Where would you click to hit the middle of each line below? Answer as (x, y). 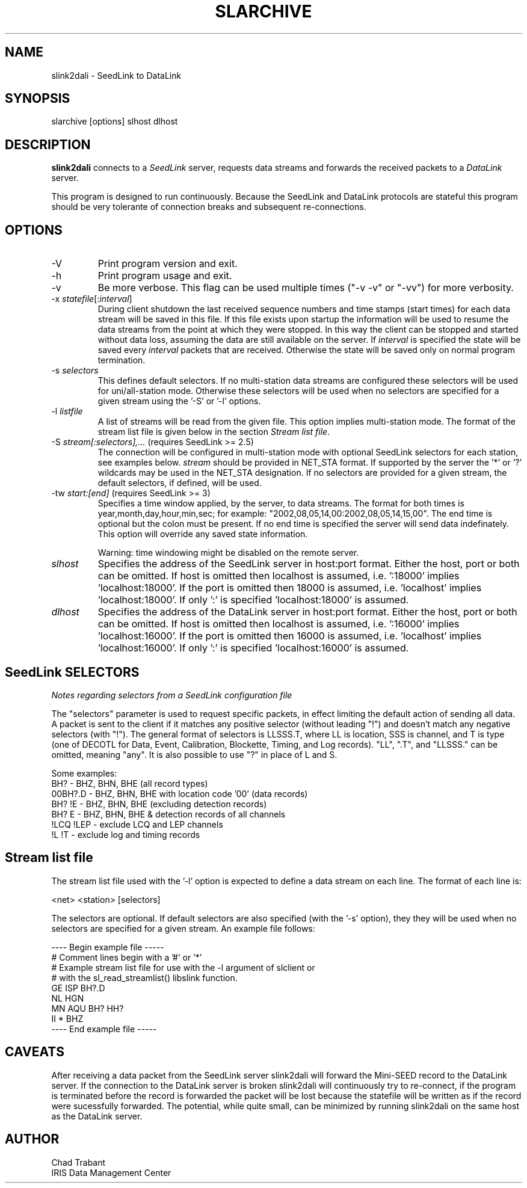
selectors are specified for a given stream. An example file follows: (183, 928)
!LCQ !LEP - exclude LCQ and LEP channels (137, 824)
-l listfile (67, 411)
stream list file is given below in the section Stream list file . (214, 432)
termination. (122, 360)
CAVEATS (35, 1052)
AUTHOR (32, 1139)
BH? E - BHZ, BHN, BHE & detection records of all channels (168, 814)
